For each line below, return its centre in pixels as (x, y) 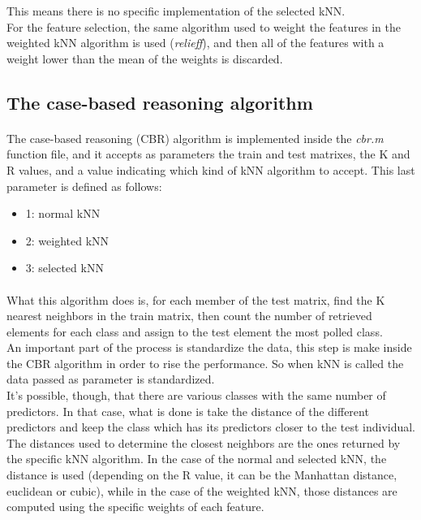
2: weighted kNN (67, 240)
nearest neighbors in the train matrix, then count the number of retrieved (189, 316)
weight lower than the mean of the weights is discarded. (145, 58)
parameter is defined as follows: (84, 186)
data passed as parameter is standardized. (111, 379)
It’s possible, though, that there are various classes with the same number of (196, 395)
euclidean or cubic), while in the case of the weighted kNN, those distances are (202, 490)
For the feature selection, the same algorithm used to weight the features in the (204, 26)
